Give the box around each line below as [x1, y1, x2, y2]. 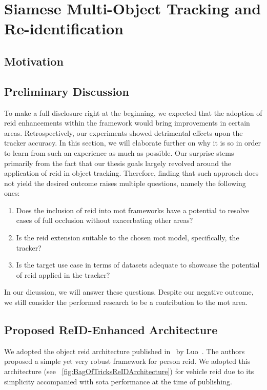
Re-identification [4, 18, 124, 39]
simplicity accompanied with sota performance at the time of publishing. [4, 376, 232, 386]
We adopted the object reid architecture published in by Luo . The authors [4, 345, 245, 356]
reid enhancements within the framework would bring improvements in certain [4, 117, 250, 128]
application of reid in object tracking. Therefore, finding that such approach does [4, 168, 259, 178]
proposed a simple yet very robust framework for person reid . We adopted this [4, 356, 251, 366]
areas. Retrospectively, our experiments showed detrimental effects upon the [4, 127, 243, 138]
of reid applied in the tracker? [16, 269, 110, 280]
